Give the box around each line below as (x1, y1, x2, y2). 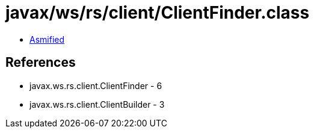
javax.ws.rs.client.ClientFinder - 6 (29, 80, 162, 91)
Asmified (29, 34, 65, 45)
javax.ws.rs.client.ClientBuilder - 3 (29, 99, 165, 110)
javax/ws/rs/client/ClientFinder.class (5, 2, 310, 23)
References (5, 55, 76, 70)
